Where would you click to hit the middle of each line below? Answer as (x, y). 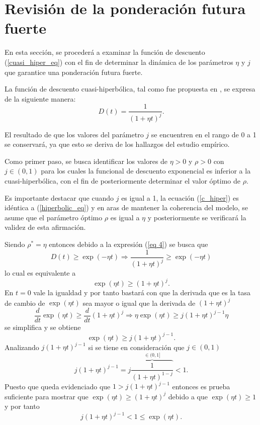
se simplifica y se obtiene (43, 327)
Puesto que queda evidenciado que (58, 386)
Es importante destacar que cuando (59, 197)
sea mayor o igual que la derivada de (139, 303)
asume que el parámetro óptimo (54, 217)
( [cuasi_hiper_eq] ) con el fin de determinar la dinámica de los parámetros (119, 62)
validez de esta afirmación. (45, 227)
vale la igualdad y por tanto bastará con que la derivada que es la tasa (142, 292)
